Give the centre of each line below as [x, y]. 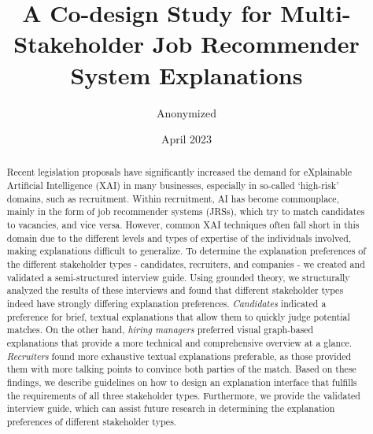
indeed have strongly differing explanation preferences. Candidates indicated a [166, 304]
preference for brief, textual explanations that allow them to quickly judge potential [178, 316]
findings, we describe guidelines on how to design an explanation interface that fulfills [182, 382]
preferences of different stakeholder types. [92, 421]
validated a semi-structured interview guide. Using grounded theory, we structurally [178, 277]
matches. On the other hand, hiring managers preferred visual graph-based [160, 330]
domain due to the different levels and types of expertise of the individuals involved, [179, 237]
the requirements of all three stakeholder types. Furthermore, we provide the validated [183, 395]
